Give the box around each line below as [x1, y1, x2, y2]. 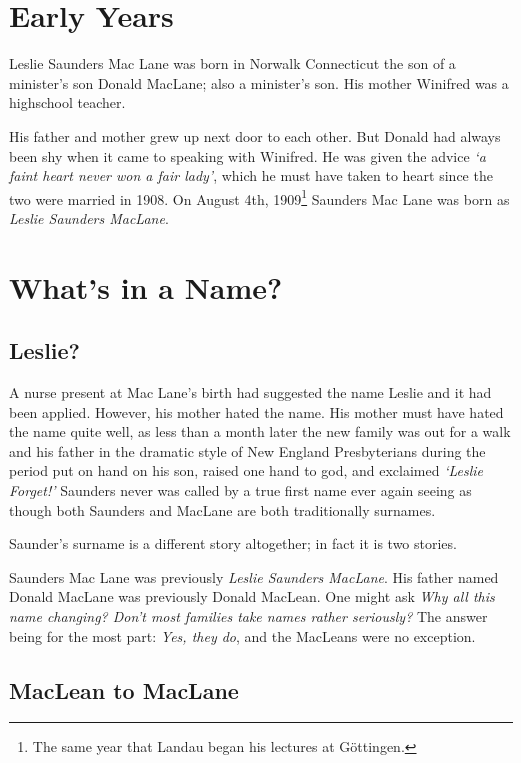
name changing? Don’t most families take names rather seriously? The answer [9, 606, 488, 627]
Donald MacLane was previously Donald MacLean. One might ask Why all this [9, 586, 495, 607]
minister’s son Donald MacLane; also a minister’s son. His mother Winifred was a [9, 72, 509, 93]
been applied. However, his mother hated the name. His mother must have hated [9, 401, 504, 422]
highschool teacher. [9, 92, 126, 113]
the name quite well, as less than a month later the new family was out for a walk [9, 421, 511, 442]
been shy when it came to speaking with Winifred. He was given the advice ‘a [9, 145, 486, 166]
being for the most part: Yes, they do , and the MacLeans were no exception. [9, 625, 476, 646]
